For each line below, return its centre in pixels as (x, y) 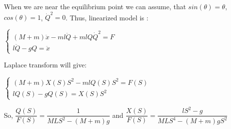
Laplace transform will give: (45, 65)
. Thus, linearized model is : (107, 17)
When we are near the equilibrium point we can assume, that (95, 6)
